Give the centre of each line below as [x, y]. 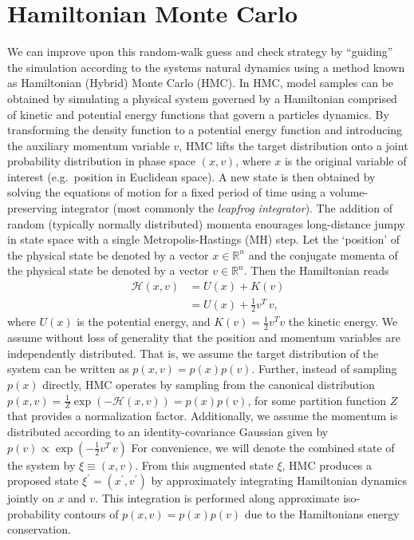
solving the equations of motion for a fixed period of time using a [167, 192]
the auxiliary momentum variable [89, 145]
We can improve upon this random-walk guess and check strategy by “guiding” [200, 52]
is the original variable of [345, 161]
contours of [91, 513]
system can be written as [68, 369]
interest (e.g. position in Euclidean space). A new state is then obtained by [191, 176]
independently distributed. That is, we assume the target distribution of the [193, 353]
